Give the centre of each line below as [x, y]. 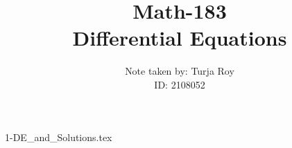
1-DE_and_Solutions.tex [59, 137]
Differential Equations [180, 38]
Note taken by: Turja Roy [180, 71]
